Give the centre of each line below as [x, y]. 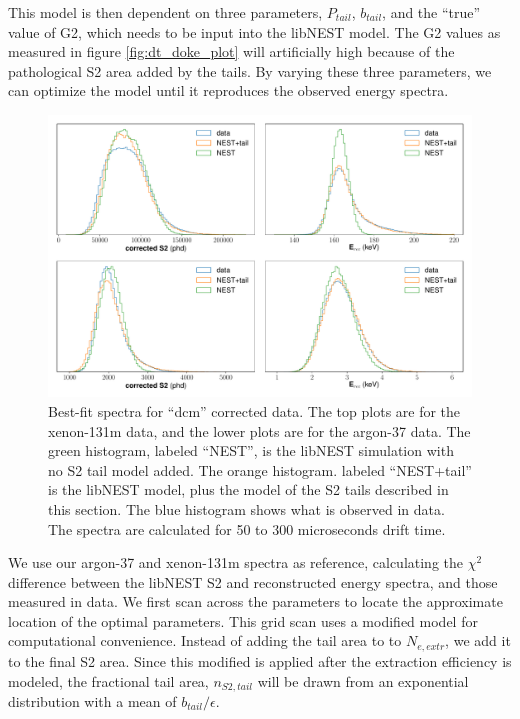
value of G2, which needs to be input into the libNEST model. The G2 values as [254, 31]
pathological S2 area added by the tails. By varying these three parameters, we [250, 70]
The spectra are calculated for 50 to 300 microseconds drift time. [247, 528]
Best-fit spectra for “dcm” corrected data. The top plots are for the [254, 410]
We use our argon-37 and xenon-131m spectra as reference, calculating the [236, 562]
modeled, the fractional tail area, [108, 680]
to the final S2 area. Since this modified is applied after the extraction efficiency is [260, 660]
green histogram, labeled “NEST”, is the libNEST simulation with [251, 450]
